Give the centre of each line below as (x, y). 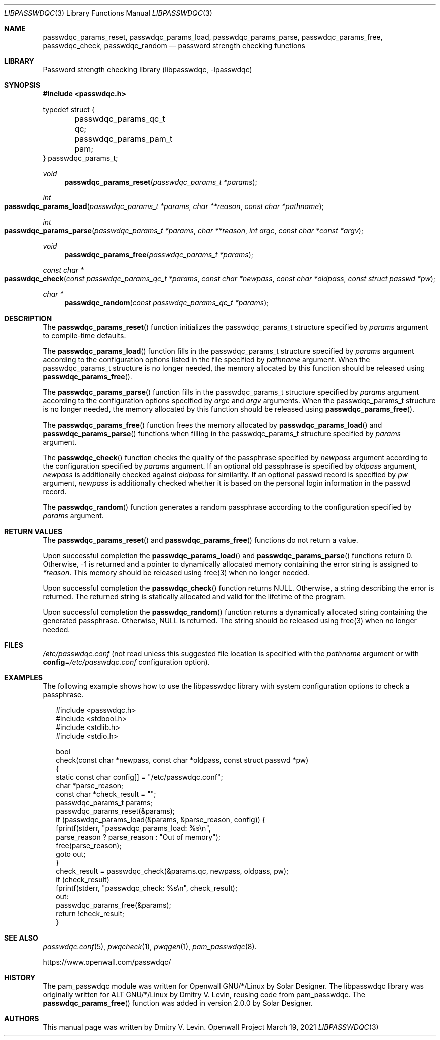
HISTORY (20, 977)
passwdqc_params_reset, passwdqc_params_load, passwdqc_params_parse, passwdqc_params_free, (213, 37)
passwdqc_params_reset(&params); (116, 811)
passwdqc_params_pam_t (124, 139)
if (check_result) (83, 879)
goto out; (71, 854)
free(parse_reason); (89, 845)
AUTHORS (22, 1019)
